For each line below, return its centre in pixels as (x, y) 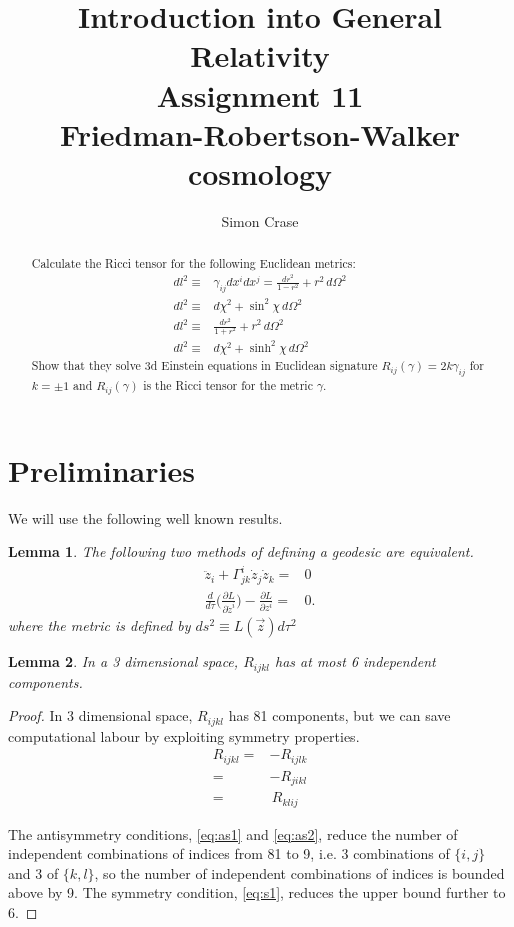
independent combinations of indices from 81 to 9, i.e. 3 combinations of (229, 853)
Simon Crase (260, 220)
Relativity (260, 55)
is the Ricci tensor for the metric (228, 384)
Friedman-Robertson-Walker (260, 133)
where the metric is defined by (99, 625)
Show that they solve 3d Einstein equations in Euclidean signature (204, 365)
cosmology (260, 172)
